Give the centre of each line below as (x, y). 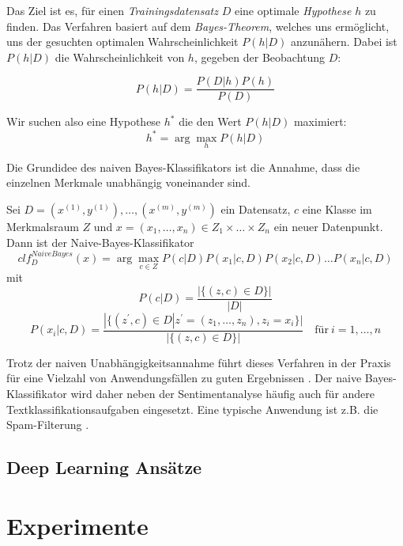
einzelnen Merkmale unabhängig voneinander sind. (128, 182)
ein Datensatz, (256, 209)
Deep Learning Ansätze (104, 467)
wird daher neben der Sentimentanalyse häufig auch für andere (223, 394)
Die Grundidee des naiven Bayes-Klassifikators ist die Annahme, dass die (183, 167)
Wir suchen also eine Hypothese (84, 121)
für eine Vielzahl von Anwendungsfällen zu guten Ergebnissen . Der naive (184, 378)
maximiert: (320, 121)
